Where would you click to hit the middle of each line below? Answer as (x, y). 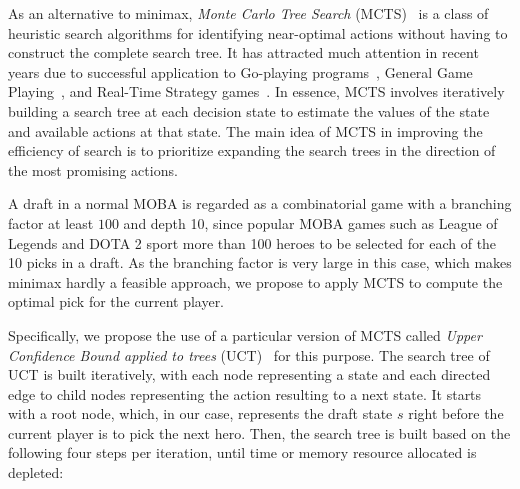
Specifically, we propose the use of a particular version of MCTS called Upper (245, 334)
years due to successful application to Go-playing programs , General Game (240, 71)
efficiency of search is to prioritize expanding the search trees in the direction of (252, 150)
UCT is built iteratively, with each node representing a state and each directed (249, 374)
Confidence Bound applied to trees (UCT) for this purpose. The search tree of (249, 354)
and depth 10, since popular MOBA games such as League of (310, 222)
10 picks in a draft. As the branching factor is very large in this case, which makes (260, 262)
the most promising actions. (93, 169)
